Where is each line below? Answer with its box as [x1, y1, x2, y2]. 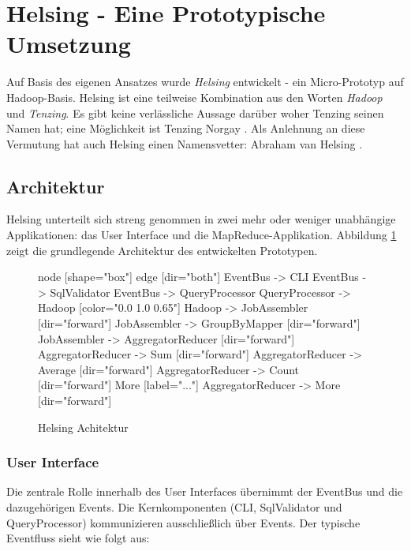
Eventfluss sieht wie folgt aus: [6, 530, 150, 546]
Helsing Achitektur [38, 418, 129, 435]
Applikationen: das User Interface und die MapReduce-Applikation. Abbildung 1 [6, 227, 397, 243]
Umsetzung [6, 28, 131, 60]
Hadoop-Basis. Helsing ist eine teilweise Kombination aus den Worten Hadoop [6, 88, 383, 105]
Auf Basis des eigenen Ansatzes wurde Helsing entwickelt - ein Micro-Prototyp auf [6, 73, 404, 90]
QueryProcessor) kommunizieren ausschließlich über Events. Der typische [6, 514, 361, 530]
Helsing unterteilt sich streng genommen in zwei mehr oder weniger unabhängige [6, 211, 396, 227]
